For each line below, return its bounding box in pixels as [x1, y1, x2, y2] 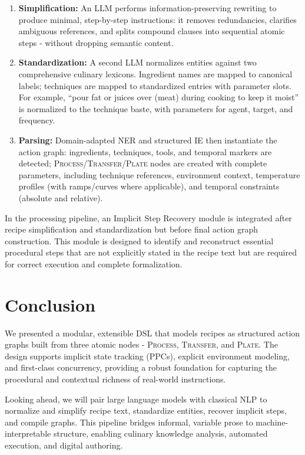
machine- [256, 415, 289, 428]
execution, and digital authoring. [5, 438, 123, 451]
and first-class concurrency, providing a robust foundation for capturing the [5, 361, 277, 374]
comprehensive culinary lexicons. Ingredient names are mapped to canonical [18, 67, 293, 80]
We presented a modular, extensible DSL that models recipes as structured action [5, 326, 300, 339]
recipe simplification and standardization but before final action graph [5, 223, 258, 235]
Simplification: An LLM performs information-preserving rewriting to [18, 2, 277, 14]
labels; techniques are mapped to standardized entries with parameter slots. [18, 79, 291, 91]
